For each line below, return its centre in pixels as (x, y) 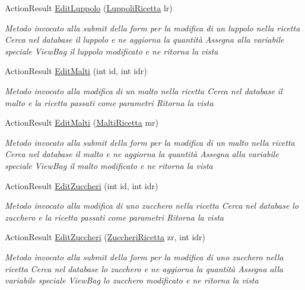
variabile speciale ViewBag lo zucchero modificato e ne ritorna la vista (132, 280)
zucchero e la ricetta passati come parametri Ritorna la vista (114, 217)
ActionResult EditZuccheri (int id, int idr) (82, 185)
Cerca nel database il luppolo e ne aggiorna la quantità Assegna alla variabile (144, 39)
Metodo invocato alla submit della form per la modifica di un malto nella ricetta (150, 142)
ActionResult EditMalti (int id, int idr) (76, 71)
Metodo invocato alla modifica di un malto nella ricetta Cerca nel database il (144, 90)
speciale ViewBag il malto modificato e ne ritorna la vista (109, 165)
